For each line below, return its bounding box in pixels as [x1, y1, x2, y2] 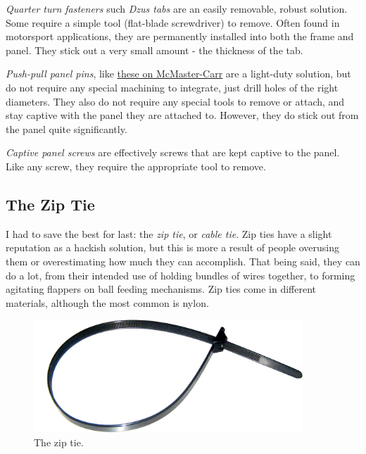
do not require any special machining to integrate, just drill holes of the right [6, 80, 339, 94]
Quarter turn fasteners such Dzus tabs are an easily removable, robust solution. [6, 1, 348, 15]
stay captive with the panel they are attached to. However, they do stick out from [6, 108, 359, 122]
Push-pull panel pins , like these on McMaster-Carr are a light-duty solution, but [6, 66, 351, 81]
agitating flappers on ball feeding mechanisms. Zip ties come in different [6, 282, 316, 296]
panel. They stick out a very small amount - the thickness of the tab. [6, 42, 303, 57]
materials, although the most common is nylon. [6, 295, 209, 310]
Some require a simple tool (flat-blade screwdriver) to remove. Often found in [6, 15, 340, 30]
